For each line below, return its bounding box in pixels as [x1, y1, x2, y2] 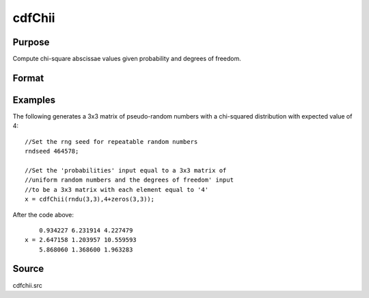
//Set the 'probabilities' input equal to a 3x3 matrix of [25, 166, 227, 174]
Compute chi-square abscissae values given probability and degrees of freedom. [12, 55, 242, 63]
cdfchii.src [12, 281, 42, 289]
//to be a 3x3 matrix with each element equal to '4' [25, 186, 208, 193]
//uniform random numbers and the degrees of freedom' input [25, 176, 234, 184]
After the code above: [12, 210, 74, 219]
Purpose [12, 36, 50, 48]
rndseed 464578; [25, 147, 79, 156]
